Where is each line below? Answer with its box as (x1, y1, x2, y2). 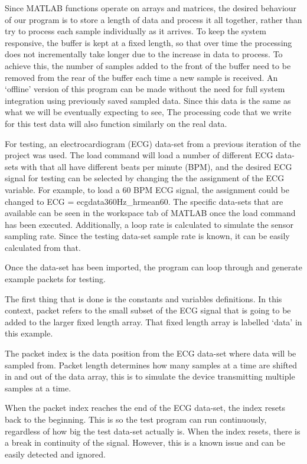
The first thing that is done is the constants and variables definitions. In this (5, 292, 282, 305)
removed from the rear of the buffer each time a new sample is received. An (5, 71, 278, 83)
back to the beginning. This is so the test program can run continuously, (5, 413, 267, 425)
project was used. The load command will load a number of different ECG (5, 149, 273, 161)
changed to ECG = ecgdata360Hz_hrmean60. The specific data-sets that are (5, 195, 283, 207)
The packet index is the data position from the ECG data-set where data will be (5, 347, 296, 360)
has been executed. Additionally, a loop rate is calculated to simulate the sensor (5, 218, 293, 230)
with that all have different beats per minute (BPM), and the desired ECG (21, 160, 292, 172)
